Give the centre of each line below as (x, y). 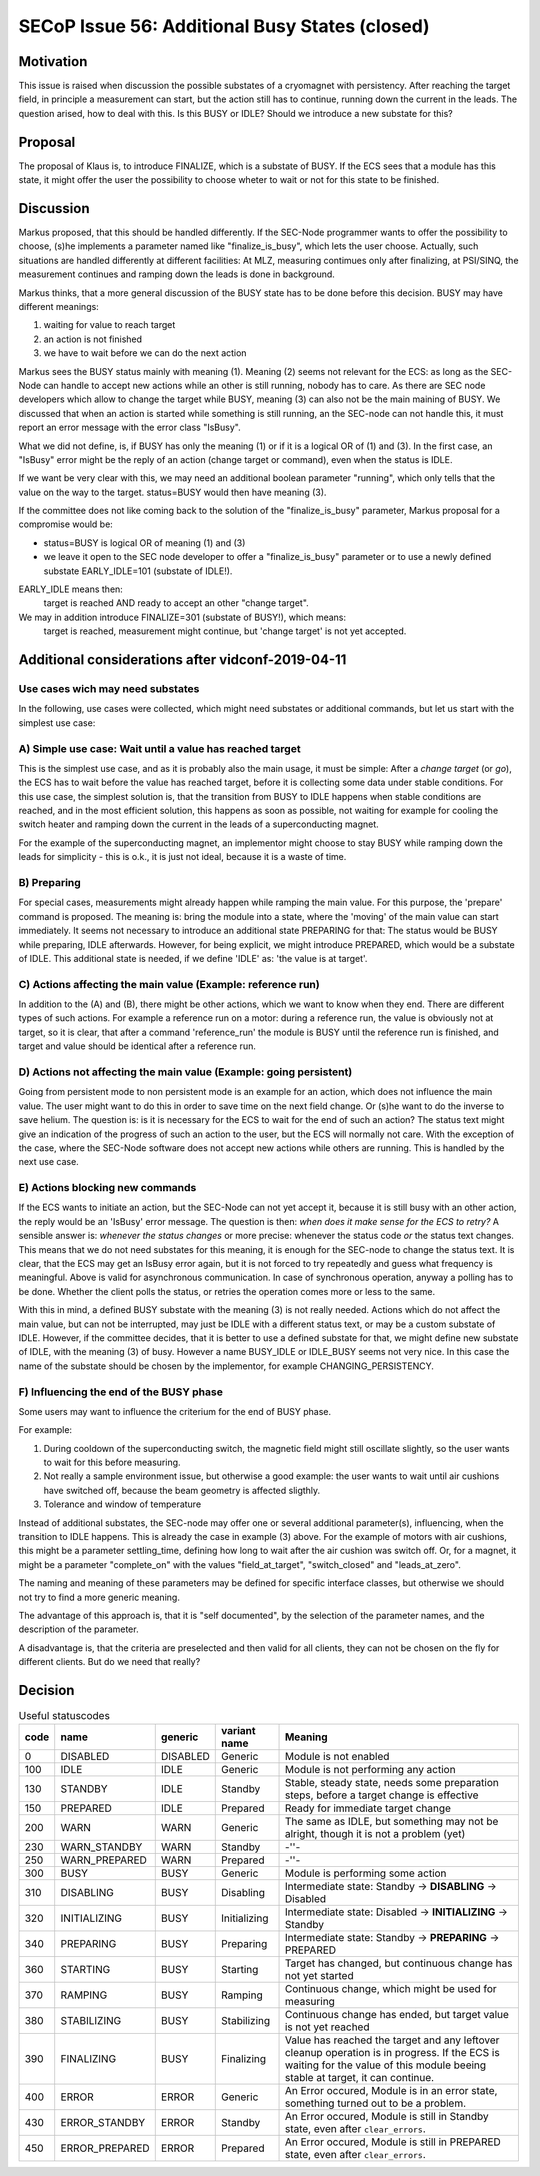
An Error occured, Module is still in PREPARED (393, 2142)
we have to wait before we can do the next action (145, 353)
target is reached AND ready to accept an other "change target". (176, 603)
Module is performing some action (365, 1873)
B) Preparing (50, 882)
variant (238, 1731)
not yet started (319, 1976)
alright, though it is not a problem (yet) (375, 1834)
